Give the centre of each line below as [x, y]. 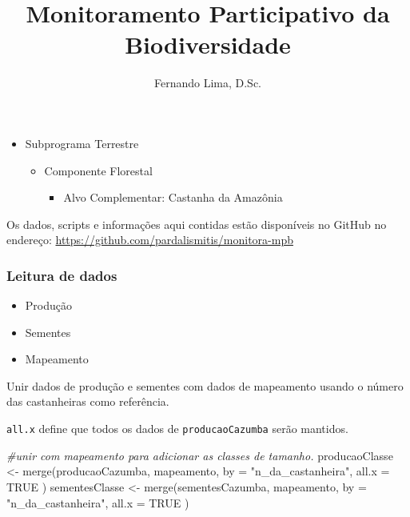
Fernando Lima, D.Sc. [208, 83]
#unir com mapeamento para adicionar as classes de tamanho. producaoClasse [200, 455]
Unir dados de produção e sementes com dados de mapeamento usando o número [205, 385]
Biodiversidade [208, 44]
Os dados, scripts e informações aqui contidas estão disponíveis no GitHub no [197, 224]
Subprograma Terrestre [82, 143]
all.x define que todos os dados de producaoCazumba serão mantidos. [177, 429]
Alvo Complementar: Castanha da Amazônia [173, 197]
